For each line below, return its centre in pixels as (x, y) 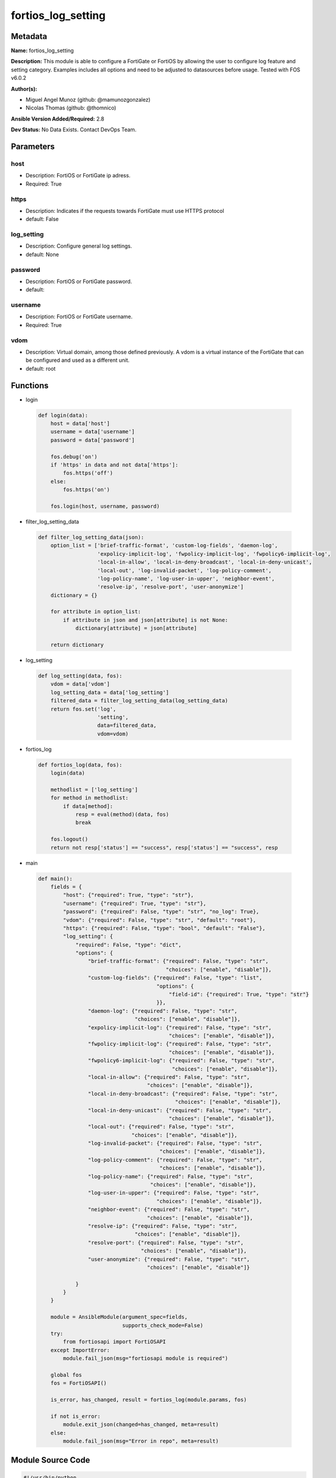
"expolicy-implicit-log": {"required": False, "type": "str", (180, 1028)
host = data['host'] (80, 424)
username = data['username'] (93, 432)
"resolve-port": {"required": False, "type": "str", (166, 1242)
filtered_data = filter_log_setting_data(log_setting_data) (139, 701)
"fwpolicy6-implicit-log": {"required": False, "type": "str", (181, 1061)
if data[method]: (88, 806)
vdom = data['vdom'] (80, 684)
